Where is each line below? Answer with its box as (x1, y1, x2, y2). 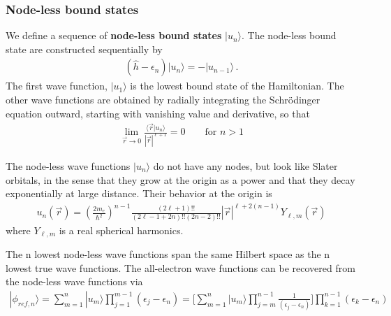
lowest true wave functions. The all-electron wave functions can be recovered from (6, 260, 355, 275)
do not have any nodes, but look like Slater (153, 159, 338, 173)
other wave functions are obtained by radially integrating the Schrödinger (6, 92, 320, 107)
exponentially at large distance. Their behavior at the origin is (6, 186, 272, 201)
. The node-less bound (242, 28, 337, 43)
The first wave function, (6, 78, 108, 93)
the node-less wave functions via (6, 274, 143, 289)
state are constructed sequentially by (6, 41, 163, 56)
